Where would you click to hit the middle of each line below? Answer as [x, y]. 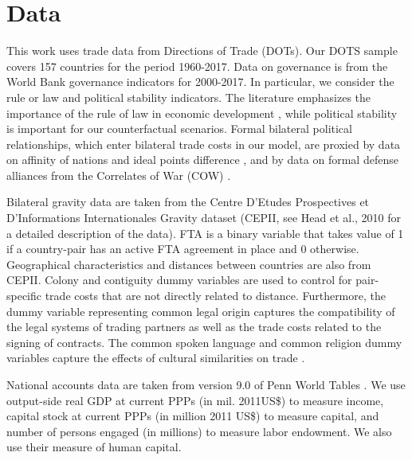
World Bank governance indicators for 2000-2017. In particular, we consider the [200, 82]
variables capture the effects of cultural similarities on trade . [156, 358]
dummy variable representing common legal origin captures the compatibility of [201, 311]
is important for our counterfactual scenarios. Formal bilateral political [179, 129]
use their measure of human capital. [94, 447]
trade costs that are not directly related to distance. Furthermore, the [215, 296]
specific [24, 296]
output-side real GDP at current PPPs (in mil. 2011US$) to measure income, [195, 400]
